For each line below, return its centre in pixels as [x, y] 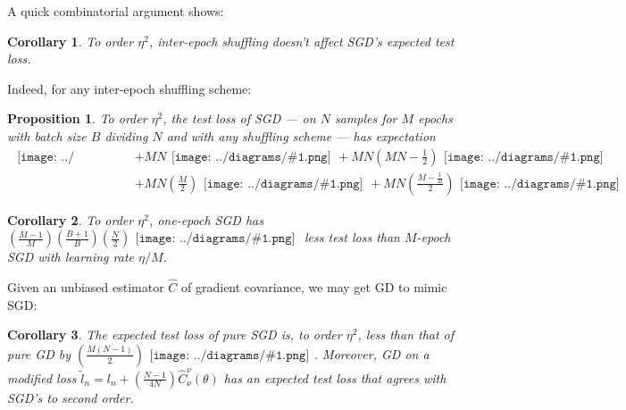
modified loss [42, 377]
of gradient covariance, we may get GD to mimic [314, 287]
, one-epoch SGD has [206, 219]
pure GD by [39, 353]
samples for [366, 118]
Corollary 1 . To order [71, 41]
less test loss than [352, 237]
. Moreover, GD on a [371, 353]
